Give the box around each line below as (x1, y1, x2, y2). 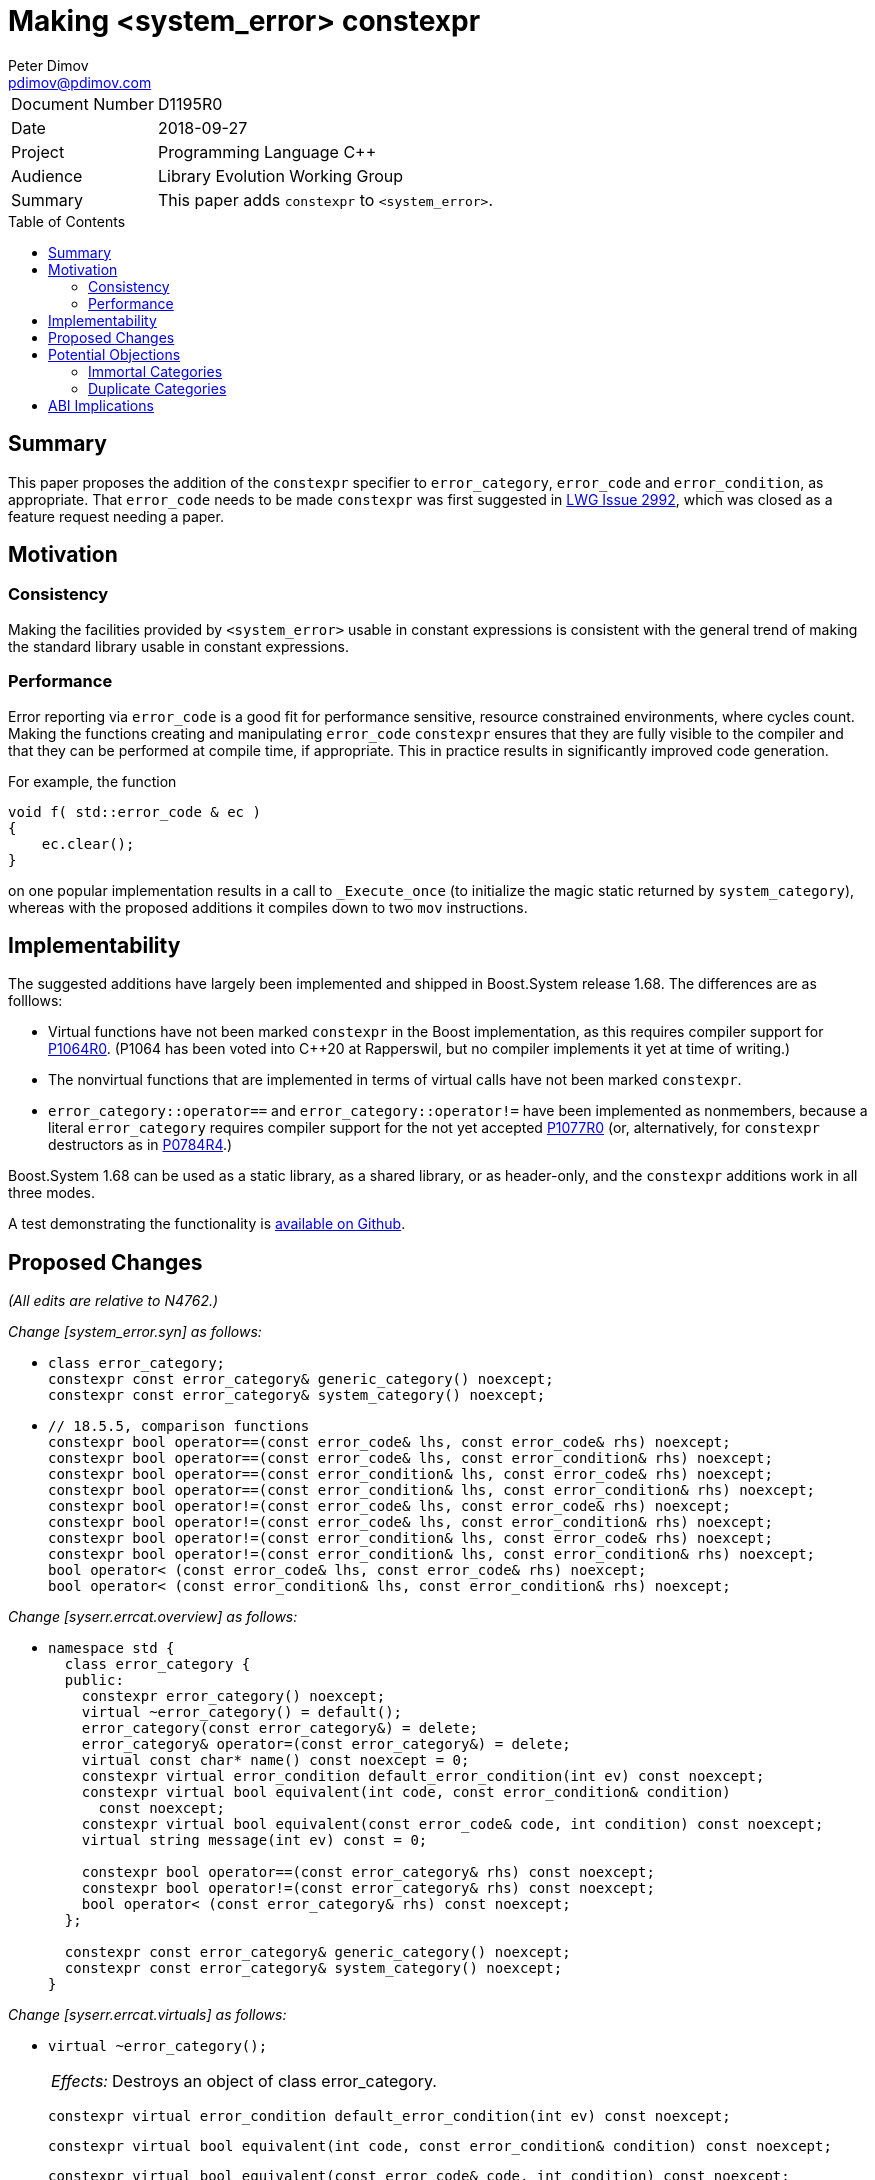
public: (64, 1672, 124, 1689)
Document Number (11, 93, 154, 114)
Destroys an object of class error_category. (111, 2071, 437, 2092)
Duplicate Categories (88, 379, 227, 397)
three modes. (8, 1184, 95, 1202)
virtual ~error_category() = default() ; (81, 1704, 403, 1721)
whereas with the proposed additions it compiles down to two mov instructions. (8, 898, 528, 916)
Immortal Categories (88, 362, 223, 380)
